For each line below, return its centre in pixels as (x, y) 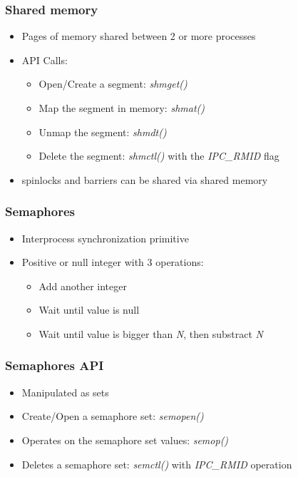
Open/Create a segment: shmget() (113, 84)
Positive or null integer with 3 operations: (113, 262)
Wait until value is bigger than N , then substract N (151, 333)
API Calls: (45, 60)
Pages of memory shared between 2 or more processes (139, 36)
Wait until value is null (89, 310)
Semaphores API (55, 365)
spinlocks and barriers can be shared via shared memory (145, 179)
